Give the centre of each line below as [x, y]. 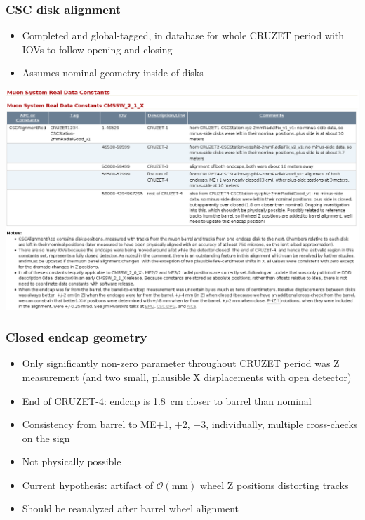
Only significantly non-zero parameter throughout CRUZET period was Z [181, 363]
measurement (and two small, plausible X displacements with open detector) [187, 376]
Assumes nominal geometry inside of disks [113, 73]
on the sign [46, 438]
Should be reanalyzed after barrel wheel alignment [130, 508]
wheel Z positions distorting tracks [274, 485]
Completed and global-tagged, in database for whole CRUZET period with [183, 35]
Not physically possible [72, 461]
